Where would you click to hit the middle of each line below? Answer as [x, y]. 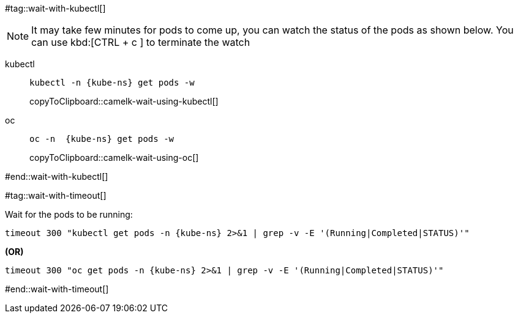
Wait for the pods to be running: [69, 214]
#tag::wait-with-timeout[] [56, 195]
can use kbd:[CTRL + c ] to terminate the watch [141, 42]
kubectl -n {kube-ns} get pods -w [112, 83]
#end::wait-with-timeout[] [57, 289]
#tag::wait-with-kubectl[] [55, 8]
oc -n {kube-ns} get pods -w [102, 139]
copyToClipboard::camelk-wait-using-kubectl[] [124, 101]
